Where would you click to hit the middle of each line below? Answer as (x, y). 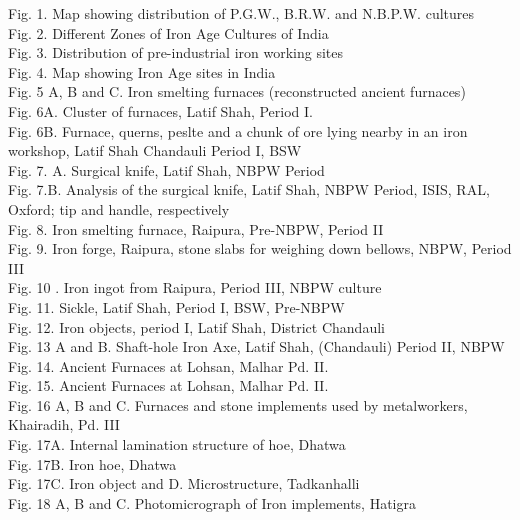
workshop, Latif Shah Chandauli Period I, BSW (155, 150)
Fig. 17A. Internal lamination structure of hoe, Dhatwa (177, 444)
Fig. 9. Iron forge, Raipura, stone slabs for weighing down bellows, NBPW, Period (260, 248)
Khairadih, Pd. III (64, 424)
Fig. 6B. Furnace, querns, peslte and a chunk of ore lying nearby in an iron (238, 130)
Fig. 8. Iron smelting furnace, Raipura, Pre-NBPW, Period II (196, 228)
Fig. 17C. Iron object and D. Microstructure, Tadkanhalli (184, 483)
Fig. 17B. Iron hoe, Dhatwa (92, 463)
